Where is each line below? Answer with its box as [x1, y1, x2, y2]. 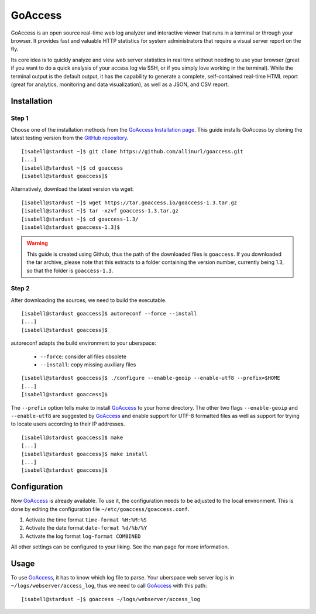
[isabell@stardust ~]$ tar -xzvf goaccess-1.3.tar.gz [21, 208, 178, 214]
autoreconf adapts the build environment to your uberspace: [11, 339, 156, 347]
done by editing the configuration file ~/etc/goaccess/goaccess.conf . [11, 505, 190, 512]
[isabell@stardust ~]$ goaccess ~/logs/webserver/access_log [21, 596, 200, 602]
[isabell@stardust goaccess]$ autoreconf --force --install [21, 310, 197, 317]
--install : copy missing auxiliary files [40, 361, 136, 368]
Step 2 [11, 284, 30, 293]
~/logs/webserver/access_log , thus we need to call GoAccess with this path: [11, 582, 207, 589]
